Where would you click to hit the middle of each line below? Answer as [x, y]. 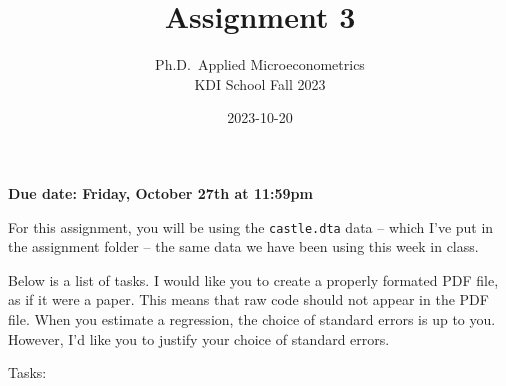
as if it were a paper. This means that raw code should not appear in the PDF [248, 299]
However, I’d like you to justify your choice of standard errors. [199, 338]
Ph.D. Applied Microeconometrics [260, 64]
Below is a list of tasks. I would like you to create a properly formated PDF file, [253, 279]
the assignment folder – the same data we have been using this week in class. [243, 246]
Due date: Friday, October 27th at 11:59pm [160, 192]
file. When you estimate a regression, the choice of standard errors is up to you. [252, 318]
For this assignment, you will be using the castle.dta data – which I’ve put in [251, 226]
